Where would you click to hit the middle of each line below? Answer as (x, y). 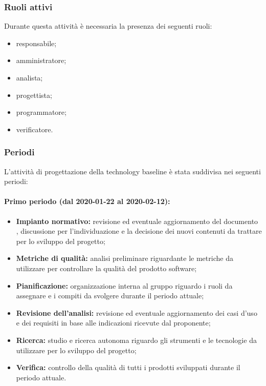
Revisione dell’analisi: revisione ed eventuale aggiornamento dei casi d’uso (137, 312)
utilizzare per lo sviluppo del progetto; (76, 350)
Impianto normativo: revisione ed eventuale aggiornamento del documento (137, 221)
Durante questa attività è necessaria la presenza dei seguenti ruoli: (108, 26)
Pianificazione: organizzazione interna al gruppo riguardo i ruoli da (124, 285)
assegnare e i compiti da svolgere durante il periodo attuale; (110, 296)
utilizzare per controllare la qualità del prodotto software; (106, 268)
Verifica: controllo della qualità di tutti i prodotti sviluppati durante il (128, 367)
